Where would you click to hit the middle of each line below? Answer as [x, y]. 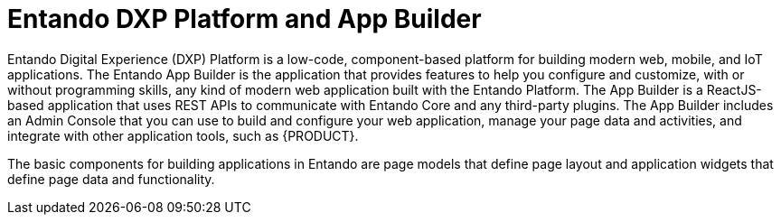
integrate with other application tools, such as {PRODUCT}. [183, 135]
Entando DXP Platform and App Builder [245, 19]
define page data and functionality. [111, 179]
